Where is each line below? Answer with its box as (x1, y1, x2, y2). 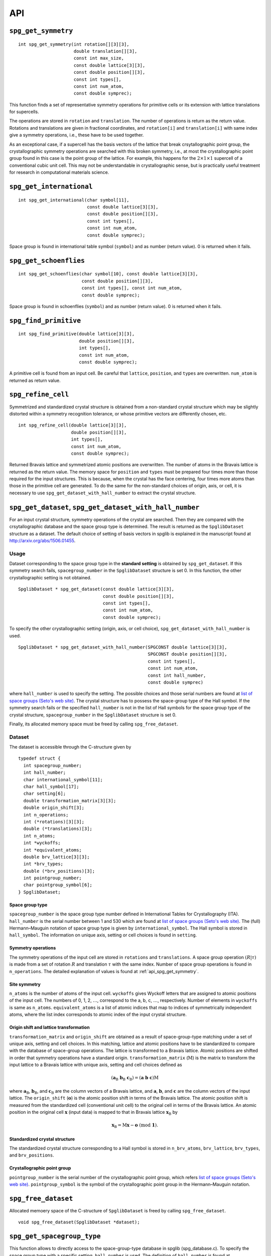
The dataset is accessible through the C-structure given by (9, 744, 131, 750)
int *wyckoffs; (23, 840, 61, 846)
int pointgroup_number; (23, 875, 82, 881)
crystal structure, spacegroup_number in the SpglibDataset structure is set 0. (9, 711, 177, 718)
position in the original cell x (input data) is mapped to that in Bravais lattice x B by (9, 1109, 178, 1116)
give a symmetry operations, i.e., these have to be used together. (9, 132, 144, 138)
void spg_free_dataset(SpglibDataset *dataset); (18, 1219, 140, 1225)
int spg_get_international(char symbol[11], (18, 197, 130, 203)
